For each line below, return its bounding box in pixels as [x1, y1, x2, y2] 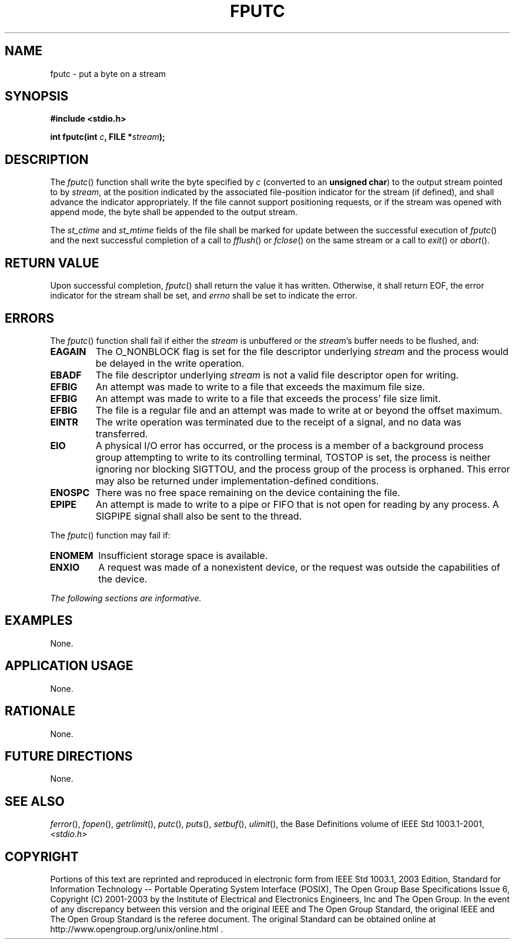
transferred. [95, 427, 148, 440]
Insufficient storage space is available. [98, 549, 268, 561]
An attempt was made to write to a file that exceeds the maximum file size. [95, 380, 425, 393]
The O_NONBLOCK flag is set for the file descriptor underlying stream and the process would [95, 345, 509, 357]
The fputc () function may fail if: [50, 530, 170, 540]
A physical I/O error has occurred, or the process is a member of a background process [95, 439, 484, 451]
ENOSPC [50, 486, 90, 498]
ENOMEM [49, 549, 93, 561]
